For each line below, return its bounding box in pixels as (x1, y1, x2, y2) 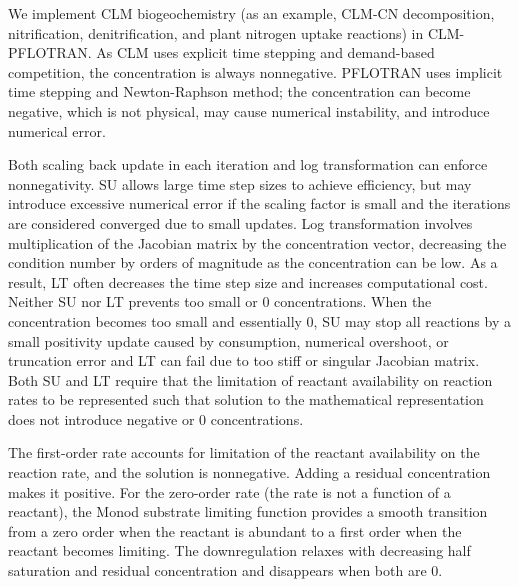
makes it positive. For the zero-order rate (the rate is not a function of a (8, 481, 451, 502)
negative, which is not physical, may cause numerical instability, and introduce (8, 100, 490, 121)
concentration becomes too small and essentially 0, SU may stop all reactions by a (8, 310, 511, 331)
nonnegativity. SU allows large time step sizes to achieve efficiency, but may (8, 173, 472, 194)
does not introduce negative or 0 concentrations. (8, 408, 304, 429)
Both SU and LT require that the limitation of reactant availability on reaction (8, 369, 493, 390)
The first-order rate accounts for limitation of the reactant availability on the (8, 442, 480, 463)
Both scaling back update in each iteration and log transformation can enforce (8, 154, 488, 175)
